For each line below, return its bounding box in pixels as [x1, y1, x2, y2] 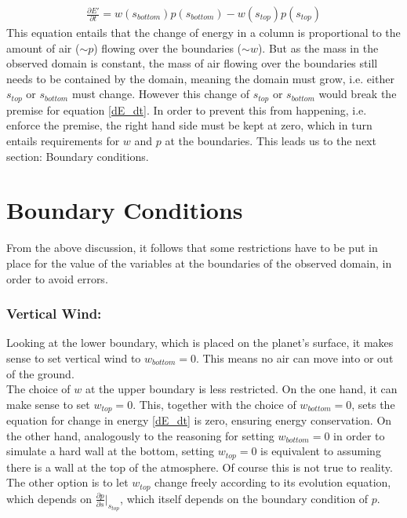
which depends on [6, 490, 92, 506]
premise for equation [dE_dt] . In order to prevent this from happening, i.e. [6, 101, 367, 118]
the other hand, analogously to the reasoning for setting [6, 427, 274, 443]
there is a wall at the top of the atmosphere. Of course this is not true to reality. [6, 458, 393, 475]
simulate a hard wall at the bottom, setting [6, 443, 215, 459]
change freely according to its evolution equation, [154, 474, 391, 491]
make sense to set [6, 396, 90, 412]
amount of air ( [6, 39, 80, 56]
